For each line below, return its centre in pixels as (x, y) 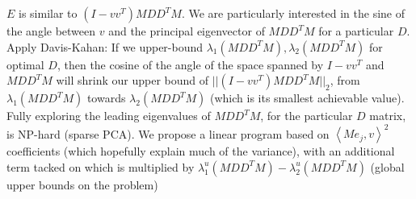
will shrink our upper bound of (132, 80)
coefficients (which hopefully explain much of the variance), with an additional (201, 151)
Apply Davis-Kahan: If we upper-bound (105, 46)
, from (345, 80)
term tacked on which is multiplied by (101, 166)
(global (387, 166)
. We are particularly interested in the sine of (293, 13)
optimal (25, 64)
